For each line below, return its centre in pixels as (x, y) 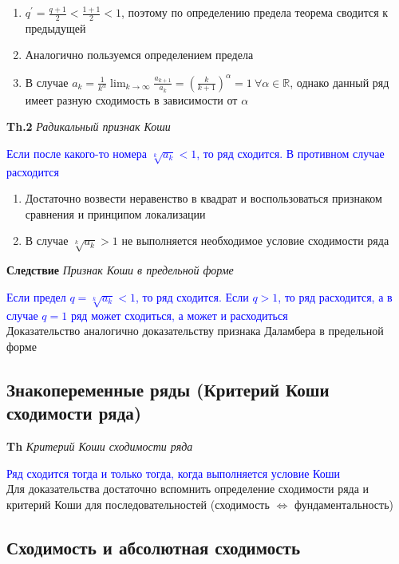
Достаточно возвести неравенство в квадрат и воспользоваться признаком (203, 198)
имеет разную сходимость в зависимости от (131, 99)
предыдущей (55, 28)
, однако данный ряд (340, 82)
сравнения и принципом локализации (115, 213)
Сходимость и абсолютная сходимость (153, 547)
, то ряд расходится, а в (335, 296)
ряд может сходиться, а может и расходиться (179, 315)
